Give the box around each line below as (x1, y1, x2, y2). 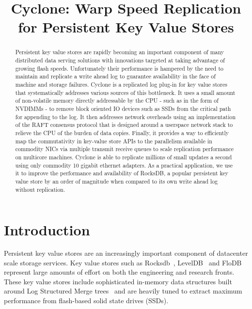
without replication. (15, 185, 65, 193)
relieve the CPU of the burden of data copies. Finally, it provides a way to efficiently (15, 128, 229, 137)
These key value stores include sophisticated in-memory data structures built (4, 276, 232, 286)
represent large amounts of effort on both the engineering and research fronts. (4, 267, 235, 277)
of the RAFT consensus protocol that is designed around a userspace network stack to (15, 121, 233, 129)
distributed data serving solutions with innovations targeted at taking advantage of (15, 56, 225, 64)
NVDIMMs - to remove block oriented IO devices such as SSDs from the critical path (15, 104, 231, 112)
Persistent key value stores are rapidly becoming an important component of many (15, 48, 224, 56)
